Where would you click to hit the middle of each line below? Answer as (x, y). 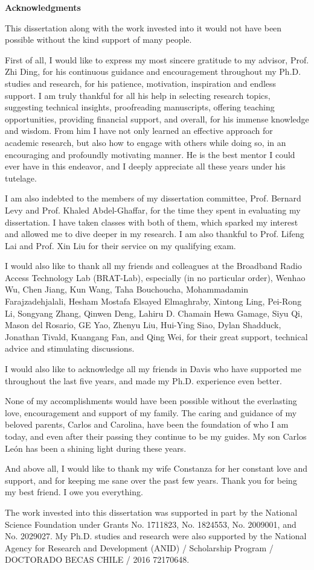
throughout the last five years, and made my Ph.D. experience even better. (143, 380)
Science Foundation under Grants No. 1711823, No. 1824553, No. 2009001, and (151, 524)
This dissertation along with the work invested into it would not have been (143, 27)
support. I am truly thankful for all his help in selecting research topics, (138, 95)
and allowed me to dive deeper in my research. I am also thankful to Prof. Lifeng (155, 234)
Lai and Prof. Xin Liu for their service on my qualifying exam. (120, 245)
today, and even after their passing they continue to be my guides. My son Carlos (156, 436)
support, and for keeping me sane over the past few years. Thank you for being (151, 480)
